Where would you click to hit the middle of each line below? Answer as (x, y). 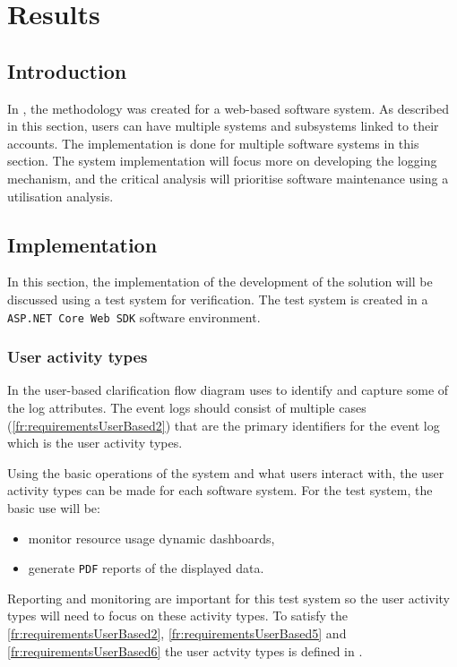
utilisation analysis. (60, 196)
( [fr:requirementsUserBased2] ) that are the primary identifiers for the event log (224, 425)
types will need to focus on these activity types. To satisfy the (177, 616)
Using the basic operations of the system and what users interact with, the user (226, 472)
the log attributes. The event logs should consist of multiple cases (187, 407)
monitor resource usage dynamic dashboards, (151, 538)
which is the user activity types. (95, 443)
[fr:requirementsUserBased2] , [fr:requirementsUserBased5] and (177, 633)
